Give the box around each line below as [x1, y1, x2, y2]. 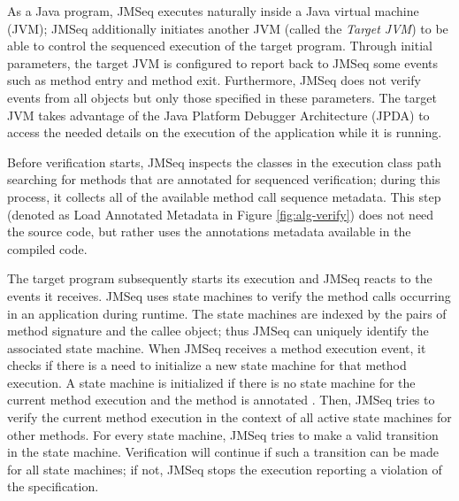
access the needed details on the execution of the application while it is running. [7, 123, 442, 142]
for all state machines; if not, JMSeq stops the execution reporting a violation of [7, 459, 442, 478]
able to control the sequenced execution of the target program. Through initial [7, 36, 432, 55]
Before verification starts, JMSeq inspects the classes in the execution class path [7, 152, 442, 171]
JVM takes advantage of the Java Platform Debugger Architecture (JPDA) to [7, 105, 430, 124]
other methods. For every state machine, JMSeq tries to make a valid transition [7, 425, 439, 443]
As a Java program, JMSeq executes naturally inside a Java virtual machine [7, 2, 419, 19]
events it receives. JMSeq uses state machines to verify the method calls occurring [7, 286, 451, 304]
